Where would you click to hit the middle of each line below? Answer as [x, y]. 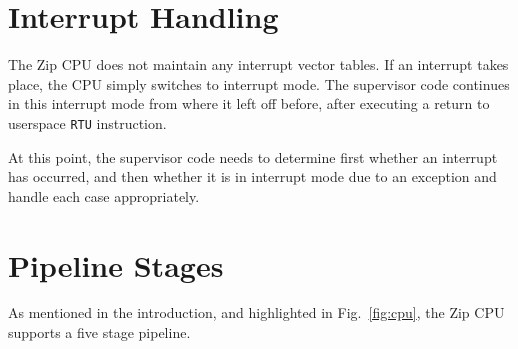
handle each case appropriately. [104, 195]
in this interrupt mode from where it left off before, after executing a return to [249, 103]
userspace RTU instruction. [87, 122]
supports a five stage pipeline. [99, 332]
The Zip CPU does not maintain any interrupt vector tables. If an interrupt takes [258, 64]
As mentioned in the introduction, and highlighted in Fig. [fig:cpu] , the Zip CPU [256, 312]
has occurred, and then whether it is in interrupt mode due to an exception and [252, 176]
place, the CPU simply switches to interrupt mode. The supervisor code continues [259, 83]
